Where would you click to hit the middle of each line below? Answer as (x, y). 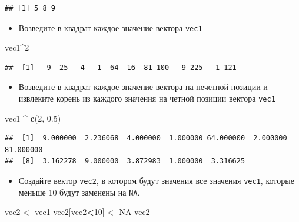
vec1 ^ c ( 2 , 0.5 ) (33, 118)
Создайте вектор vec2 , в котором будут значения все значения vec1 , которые (156, 181)
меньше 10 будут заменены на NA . (79, 192)
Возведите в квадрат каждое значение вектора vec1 (110, 27)
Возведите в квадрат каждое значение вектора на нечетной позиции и (143, 87)
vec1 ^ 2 (17, 47)
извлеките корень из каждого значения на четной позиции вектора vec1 (147, 98)
